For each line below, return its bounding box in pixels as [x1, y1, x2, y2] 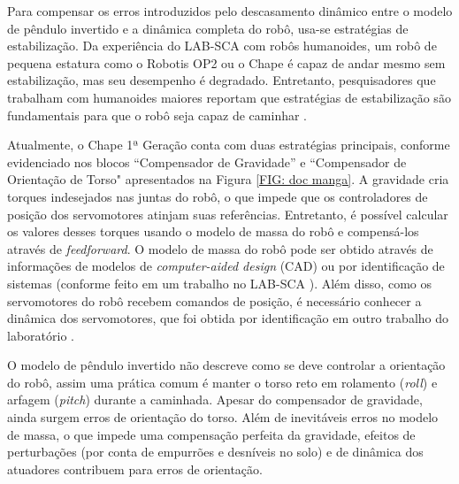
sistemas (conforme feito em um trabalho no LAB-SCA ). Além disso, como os [7, 273, 432, 292]
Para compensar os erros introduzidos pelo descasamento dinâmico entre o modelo [7, 2, 453, 19]
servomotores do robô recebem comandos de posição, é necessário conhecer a [7, 291, 422, 310]
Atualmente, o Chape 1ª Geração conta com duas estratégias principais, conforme [7, 135, 450, 154]
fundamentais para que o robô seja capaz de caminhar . [7, 105, 308, 124]
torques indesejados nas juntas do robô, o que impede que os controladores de [7, 187, 428, 205]
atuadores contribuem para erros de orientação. [7, 459, 263, 478]
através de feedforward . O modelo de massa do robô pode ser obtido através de [7, 239, 433, 257]
